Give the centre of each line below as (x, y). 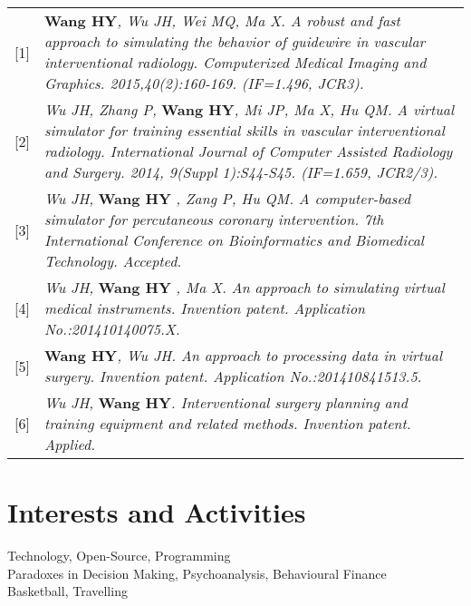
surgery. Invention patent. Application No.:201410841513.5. (233, 376)
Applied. (70, 444)
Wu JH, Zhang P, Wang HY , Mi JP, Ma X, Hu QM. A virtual (249, 109)
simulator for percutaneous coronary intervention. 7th (214, 219)
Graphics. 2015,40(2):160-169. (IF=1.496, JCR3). (204, 83)
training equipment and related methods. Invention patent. (227, 423)
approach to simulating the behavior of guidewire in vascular (235, 41)
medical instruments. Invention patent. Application (205, 308)
